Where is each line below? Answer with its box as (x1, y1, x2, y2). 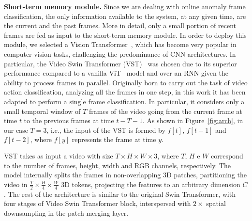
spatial (206, 198, 226, 208)
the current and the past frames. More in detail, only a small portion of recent (4, 20, 236, 31)
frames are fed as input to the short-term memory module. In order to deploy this (4, 30, 247, 40)
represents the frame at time (72, 134, 156, 144)
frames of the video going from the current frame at (89, 106, 242, 116)
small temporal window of (4, 106, 81, 116)
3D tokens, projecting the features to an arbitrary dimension (61, 179, 240, 189)
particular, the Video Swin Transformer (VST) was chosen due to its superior (4, 58, 237, 68)
